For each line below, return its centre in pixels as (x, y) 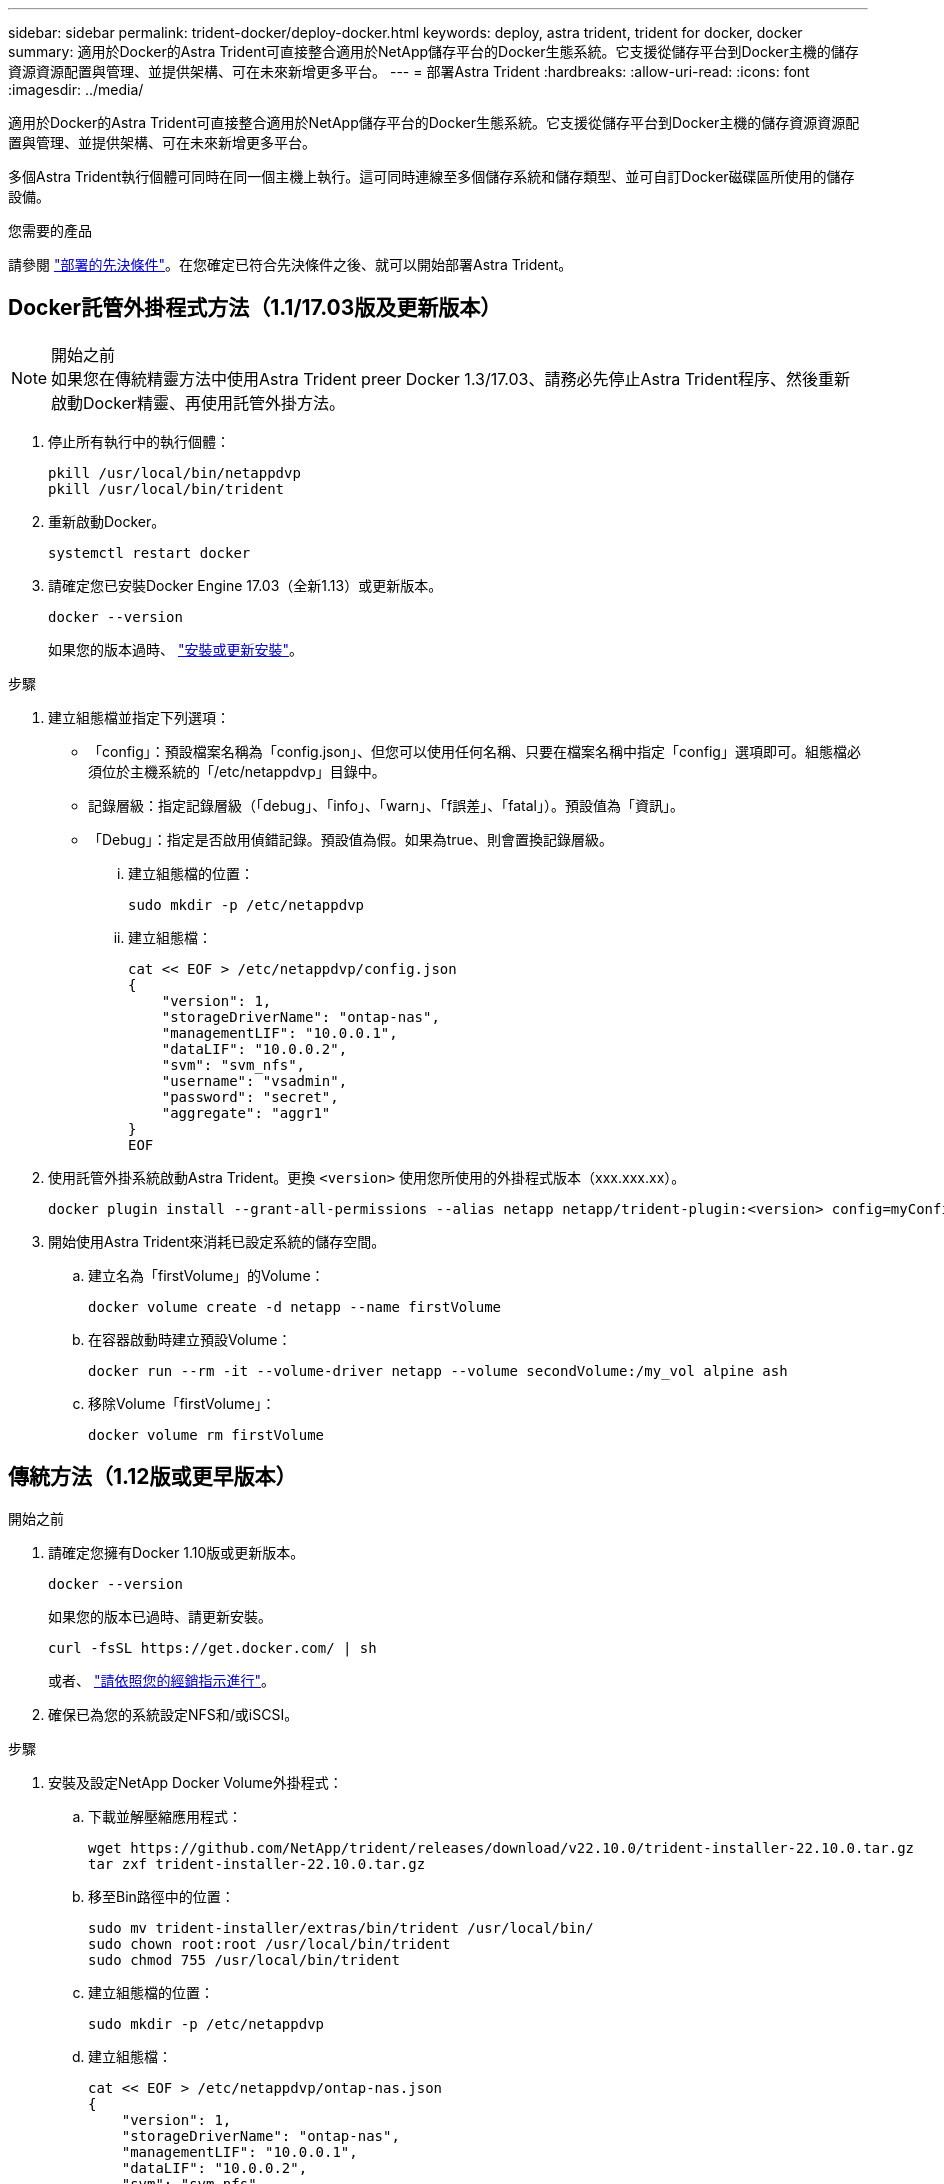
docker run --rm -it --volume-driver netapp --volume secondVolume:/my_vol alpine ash (438, 1370)
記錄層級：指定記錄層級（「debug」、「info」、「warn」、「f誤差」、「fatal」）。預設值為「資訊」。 (386, 805)
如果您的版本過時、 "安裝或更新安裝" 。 (175, 649)
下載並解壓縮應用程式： (165, 1816)
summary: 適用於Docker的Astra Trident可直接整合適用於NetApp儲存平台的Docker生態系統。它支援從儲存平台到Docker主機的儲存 (433, 51)
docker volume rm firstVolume (206, 1434)
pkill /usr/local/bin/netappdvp (174, 472)
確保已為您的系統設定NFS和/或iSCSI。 (173, 1714)
